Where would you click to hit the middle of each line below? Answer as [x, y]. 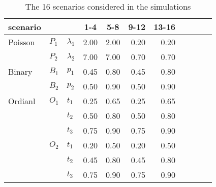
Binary [20, 71]
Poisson [22, 42]
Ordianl [22, 101]
